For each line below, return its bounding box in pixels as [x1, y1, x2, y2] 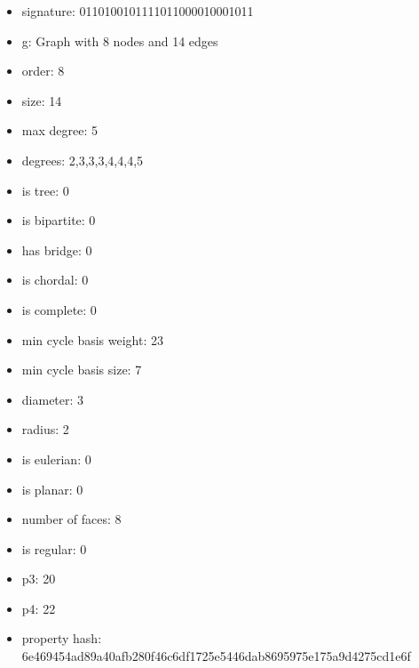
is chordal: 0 [21, 270, 89, 289]
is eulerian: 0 [21, 449, 91, 468]
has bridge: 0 [21, 240, 92, 259]
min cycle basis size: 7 [21, 360, 142, 379]
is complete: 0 [21, 300, 97, 318]
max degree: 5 [21, 121, 98, 140]
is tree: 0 [21, 181, 69, 199]
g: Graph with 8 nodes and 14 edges [21, 31, 218, 50]
